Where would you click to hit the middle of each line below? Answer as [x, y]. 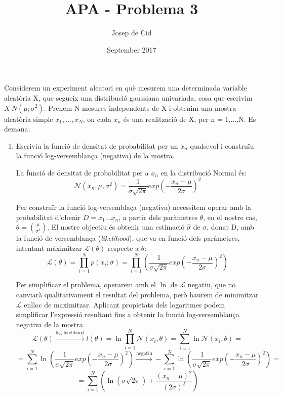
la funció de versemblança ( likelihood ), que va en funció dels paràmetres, [128, 238]
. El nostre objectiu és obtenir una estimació [116, 227]
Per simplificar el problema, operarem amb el [86, 284]
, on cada [97, 119]
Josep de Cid [132, 33]
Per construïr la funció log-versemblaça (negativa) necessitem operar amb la [134, 207]
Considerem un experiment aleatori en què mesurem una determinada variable [126, 88]
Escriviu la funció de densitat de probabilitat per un [97, 145]
